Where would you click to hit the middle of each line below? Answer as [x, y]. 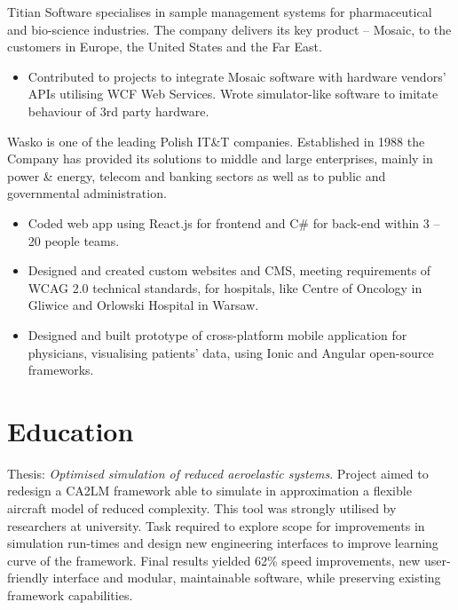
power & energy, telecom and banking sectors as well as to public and [197, 175]
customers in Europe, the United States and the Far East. [165, 47]
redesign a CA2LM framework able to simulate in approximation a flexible [209, 491]
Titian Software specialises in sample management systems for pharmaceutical [220, 12]
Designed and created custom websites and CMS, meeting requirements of [229, 270]
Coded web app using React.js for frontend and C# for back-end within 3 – [234, 222]
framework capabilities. [70, 594]
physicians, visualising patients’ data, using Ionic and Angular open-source [231, 352]
